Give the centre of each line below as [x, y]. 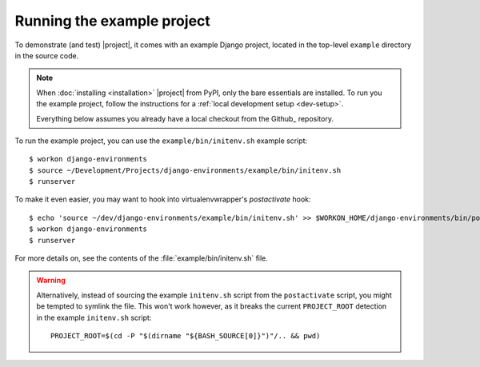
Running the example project [113, 21]
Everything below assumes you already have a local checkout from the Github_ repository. [185, 118]
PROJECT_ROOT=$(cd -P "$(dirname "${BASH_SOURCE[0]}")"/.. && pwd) [186, 335]
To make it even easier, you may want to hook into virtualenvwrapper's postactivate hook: [163, 199]
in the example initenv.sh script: [94, 317]
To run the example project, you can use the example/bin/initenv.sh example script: [161, 141]
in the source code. [47, 55]
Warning [51, 281]
